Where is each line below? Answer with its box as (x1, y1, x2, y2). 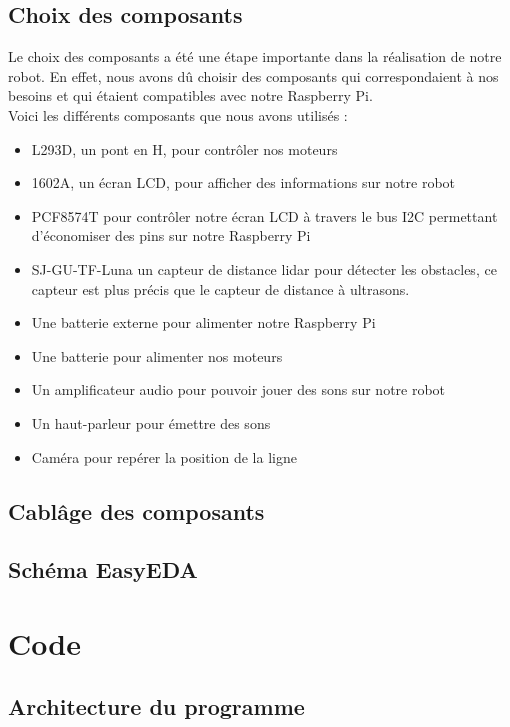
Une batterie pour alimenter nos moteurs (31, 345, 283, 366)
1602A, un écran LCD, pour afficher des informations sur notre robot (31, 172, 456, 193)
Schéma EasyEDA (8, 554, 198, 585)
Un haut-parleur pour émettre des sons (31, 412, 271, 433)
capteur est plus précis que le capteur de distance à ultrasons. (31, 278, 410, 299)
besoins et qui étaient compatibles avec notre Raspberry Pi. (8, 85, 373, 106)
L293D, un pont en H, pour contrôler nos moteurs (31, 138, 338, 159)
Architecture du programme (8, 691, 305, 722)
